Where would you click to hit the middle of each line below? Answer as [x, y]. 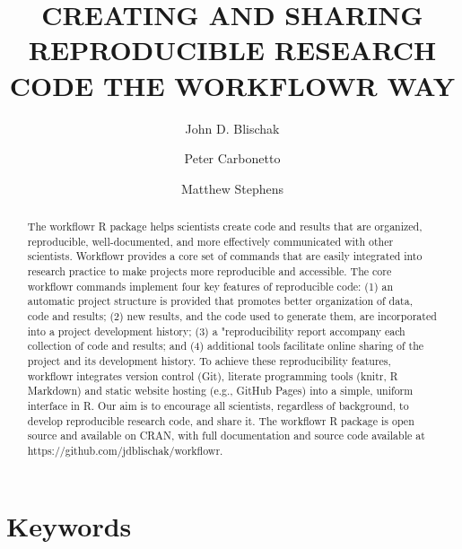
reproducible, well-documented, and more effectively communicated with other [210, 241]
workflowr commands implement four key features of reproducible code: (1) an [210, 286]
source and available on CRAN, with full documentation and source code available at [226, 436]
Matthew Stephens [232, 188]
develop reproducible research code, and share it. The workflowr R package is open [221, 420]
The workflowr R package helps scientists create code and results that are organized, [225, 227]
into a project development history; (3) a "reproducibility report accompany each [216, 331]
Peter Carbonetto [232, 158]
